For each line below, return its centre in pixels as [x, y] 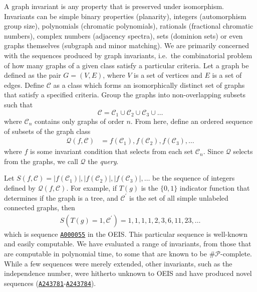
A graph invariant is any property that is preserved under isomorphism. [114, 6]
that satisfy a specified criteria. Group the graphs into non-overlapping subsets [125, 95]
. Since [213, 151]
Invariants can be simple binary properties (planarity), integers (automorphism [125, 16]
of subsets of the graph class [47, 131]
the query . [103, 161]
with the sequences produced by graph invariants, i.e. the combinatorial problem [128, 55]
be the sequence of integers [194, 178]
